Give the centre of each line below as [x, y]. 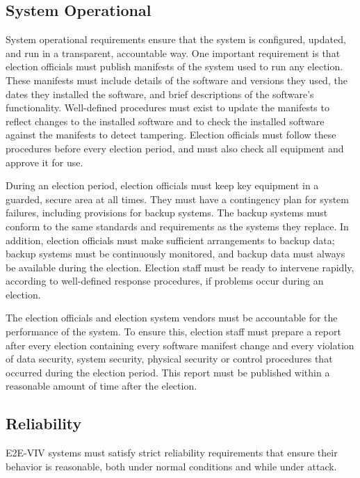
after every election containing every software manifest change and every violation [180, 345]
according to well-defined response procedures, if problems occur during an [165, 281]
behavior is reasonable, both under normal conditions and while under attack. [171, 466]
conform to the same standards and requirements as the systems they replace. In [177, 226]
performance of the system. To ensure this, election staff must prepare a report [173, 332]
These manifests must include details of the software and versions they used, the [177, 80]
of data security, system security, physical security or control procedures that [169, 359]
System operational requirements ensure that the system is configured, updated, [176, 39]
